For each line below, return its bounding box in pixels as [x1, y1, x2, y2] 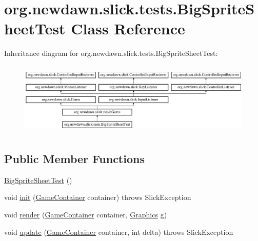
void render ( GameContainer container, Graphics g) [4, 209, 167, 219]
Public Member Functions [4, 151, 145, 166]
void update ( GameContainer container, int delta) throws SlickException [4, 226, 233, 237]
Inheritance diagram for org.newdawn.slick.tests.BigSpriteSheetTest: [4, 48, 218, 58]
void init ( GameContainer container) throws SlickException [4, 192, 191, 203]
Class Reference [71, 18, 185, 39]
